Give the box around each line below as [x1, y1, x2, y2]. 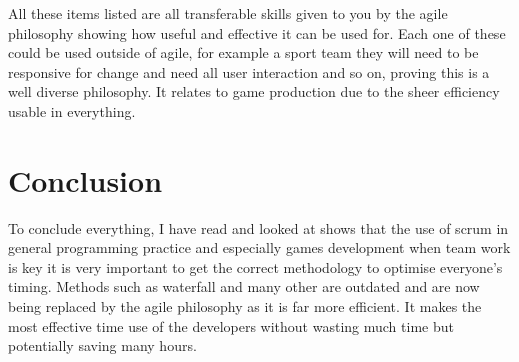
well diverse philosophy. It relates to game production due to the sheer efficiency [8, 81, 500, 102]
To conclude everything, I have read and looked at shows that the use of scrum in [8, 217, 509, 238]
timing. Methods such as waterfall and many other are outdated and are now [8, 276, 480, 297]
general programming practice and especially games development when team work [8, 237, 511, 258]
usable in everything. [8, 100, 136, 121]
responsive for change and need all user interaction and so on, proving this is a [8, 61, 490, 82]
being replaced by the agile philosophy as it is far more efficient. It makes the [8, 296, 482, 317]
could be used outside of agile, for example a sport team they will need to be [8, 42, 479, 63]
